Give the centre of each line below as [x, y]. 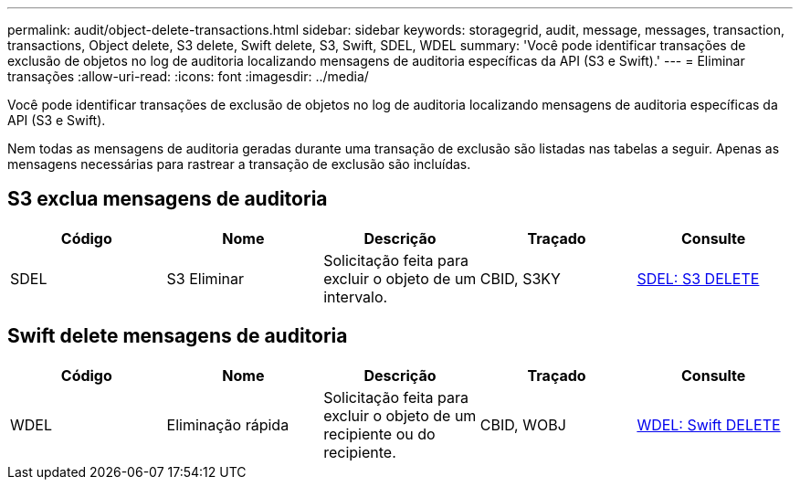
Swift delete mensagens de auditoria [178, 336]
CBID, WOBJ [523, 424]
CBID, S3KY [520, 278]
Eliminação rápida [228, 424]
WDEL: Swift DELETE [709, 424]
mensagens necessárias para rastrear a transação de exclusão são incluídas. [239, 164]
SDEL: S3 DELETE [698, 278]
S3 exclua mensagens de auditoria [168, 199]
